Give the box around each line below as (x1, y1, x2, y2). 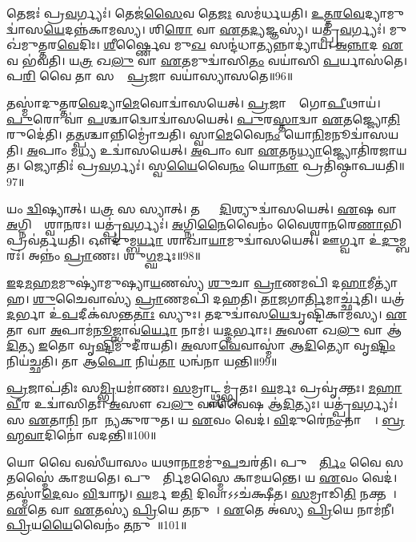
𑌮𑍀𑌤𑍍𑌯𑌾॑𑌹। (366, 273, 398, 290)
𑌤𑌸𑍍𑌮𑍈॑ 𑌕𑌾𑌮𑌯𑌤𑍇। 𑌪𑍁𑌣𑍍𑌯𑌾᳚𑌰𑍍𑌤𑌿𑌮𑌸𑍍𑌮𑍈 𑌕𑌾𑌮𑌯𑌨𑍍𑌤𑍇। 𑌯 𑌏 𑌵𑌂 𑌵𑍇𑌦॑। (6, 469, 398, 486)
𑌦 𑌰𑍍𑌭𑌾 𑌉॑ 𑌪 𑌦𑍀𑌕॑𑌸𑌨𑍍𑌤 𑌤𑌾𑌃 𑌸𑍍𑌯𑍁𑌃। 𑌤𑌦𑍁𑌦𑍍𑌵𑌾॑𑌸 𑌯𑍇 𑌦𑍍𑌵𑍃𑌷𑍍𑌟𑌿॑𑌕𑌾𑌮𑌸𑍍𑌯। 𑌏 (6, 305, 407, 322)
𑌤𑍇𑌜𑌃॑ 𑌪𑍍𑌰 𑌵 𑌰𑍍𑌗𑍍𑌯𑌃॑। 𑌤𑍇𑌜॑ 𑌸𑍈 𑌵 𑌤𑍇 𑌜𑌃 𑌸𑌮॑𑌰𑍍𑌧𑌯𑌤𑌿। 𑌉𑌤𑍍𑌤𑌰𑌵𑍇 (6, 5, 365, 21)
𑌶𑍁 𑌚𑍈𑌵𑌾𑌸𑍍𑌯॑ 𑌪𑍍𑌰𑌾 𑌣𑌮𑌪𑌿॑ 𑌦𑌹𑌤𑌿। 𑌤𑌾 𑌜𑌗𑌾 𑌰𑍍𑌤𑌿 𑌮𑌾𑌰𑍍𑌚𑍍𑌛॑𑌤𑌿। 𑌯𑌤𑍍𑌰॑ (33, 289, 406, 306)
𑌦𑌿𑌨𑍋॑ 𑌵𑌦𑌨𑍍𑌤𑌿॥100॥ (44, 427, 157, 443)
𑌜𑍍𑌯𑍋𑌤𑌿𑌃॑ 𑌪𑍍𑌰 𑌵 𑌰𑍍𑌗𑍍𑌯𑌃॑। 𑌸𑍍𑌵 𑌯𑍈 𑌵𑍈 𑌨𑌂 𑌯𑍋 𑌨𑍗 (23, 157, 299, 174)
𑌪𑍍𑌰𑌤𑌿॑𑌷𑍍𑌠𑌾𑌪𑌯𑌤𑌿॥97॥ (302, 157, 405, 174)
